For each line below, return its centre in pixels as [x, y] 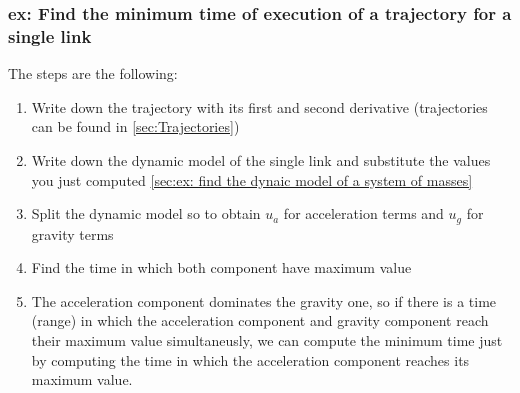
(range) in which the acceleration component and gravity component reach [260, 320]
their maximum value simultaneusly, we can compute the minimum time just [267, 339]
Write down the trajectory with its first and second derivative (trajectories [259, 106]
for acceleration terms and [363, 213]
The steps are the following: [93, 73]
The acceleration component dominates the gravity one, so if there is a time [264, 300]
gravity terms [72, 233]
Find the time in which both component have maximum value [221, 267]
